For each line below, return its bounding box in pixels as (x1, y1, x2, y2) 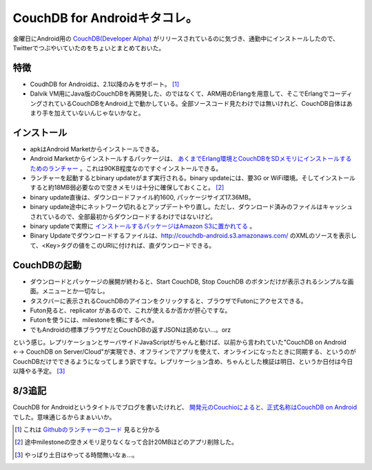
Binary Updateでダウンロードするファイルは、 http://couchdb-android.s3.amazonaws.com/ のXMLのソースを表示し (30, 231, 358, 240)
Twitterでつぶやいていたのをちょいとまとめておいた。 (12, 43, 165, 52)
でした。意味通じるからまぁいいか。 (12, 413, 116, 421)
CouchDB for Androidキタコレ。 (12, 10, 198, 25)
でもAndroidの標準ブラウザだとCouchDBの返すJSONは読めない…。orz (30, 325, 231, 334)
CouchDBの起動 (12, 259, 82, 271)
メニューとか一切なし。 (41, 287, 109, 295)
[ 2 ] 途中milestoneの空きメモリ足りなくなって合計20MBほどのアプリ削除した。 (14, 438, 238, 447)
